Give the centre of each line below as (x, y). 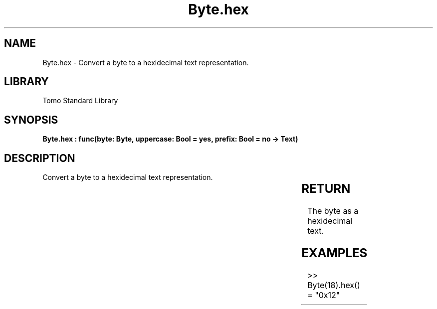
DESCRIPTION (40, 158)
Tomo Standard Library (80, 101)
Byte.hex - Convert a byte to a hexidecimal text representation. (146, 62)
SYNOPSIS (31, 120)
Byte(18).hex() (334, 285)
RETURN (326, 189)
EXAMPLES (334, 253)
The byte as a (333, 211)
